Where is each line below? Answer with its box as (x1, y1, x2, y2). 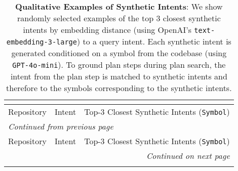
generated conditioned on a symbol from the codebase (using (11, 47, 227, 59)
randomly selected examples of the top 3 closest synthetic (17, 12, 221, 24)
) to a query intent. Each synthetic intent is (77, 35, 231, 47)
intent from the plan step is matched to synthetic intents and (10, 70, 227, 82)
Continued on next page (146, 150, 230, 161)
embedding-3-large (6, 38, 77, 46)
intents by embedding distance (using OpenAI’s (23, 24, 191, 35)
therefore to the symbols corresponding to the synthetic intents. (6, 82, 232, 94)
